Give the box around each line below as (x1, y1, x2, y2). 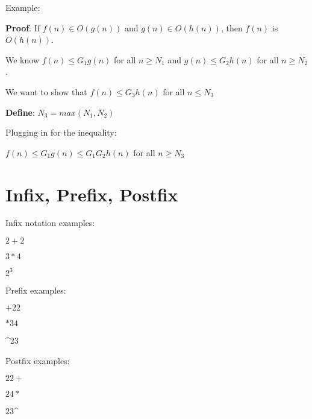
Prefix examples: (5, 283, 66, 296)
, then (220, 21, 243, 34)
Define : (5, 106, 35, 118)
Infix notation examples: (5, 216, 95, 229)
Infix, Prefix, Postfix (5, 181, 178, 206)
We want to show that (5, 85, 87, 98)
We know (5, 53, 39, 66)
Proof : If (5, 21, 40, 34)
